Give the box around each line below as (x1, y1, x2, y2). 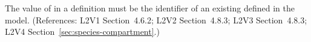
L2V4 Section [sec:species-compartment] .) (5, 25, 160, 38)
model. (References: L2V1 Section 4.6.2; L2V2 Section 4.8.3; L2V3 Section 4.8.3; (5, 13, 307, 26)
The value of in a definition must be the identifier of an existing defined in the (5, 2, 295, 14)
